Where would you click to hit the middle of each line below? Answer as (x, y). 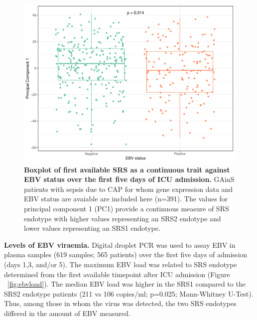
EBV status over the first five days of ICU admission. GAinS (129, 179)
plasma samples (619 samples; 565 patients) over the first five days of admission (126, 254)
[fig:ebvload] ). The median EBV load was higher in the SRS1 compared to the (127, 284)
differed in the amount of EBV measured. (67, 313)
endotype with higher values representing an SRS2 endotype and (123, 218)
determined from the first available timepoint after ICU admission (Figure (117, 274)
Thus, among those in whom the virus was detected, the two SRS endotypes (120, 303)
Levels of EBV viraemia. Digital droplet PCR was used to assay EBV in (120, 244)
